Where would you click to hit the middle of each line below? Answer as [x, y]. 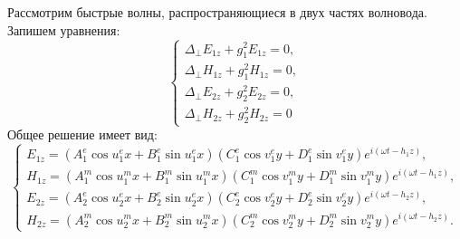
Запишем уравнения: [64, 29]
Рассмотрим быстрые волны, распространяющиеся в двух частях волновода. [217, 12]
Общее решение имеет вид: [82, 134]
